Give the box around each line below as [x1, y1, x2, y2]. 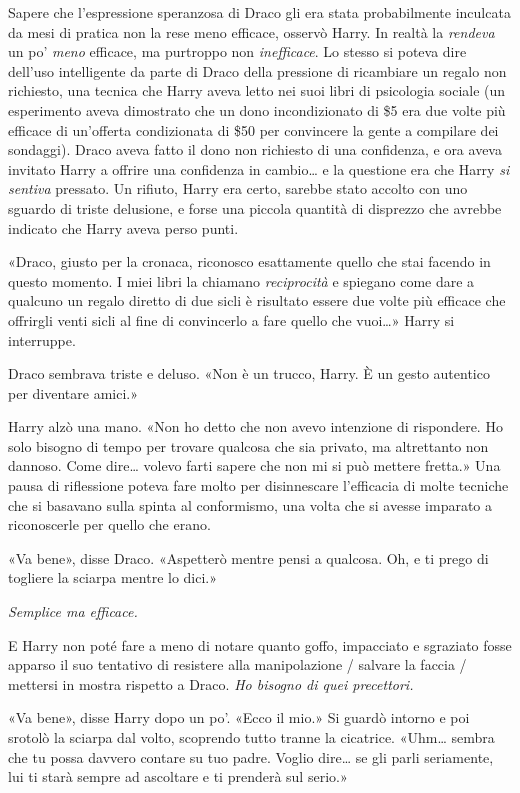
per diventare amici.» [8, 382, 138, 403]
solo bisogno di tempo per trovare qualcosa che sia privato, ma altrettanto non [8, 435, 489, 456]
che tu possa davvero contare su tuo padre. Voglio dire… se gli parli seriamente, [8, 746, 494, 767]
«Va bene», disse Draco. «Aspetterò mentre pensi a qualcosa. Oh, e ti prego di [8, 547, 489, 568]
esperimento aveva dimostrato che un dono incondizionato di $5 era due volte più [8, 99, 506, 120]
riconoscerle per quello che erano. [8, 514, 211, 535]
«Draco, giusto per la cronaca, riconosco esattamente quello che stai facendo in [8, 251, 491, 272]
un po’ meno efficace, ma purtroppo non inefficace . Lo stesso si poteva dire [8, 41, 467, 62]
